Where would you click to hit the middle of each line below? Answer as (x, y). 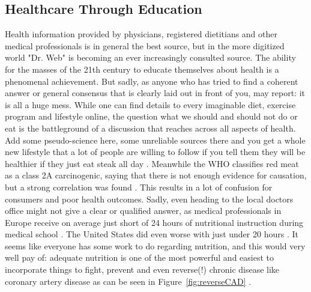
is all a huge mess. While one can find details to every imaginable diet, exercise (150, 104)
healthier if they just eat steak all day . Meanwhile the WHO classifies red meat (152, 163)
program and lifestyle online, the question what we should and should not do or (151, 116)
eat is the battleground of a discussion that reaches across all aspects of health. (150, 128)
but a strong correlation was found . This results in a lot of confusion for (139, 187)
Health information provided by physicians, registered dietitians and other (141, 34)
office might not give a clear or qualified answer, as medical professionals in (143, 211)
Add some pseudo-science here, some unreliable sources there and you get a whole (155, 140)
